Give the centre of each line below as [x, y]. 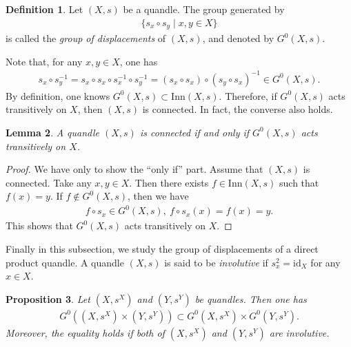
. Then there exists [169, 182]
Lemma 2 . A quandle [52, 132]
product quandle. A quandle [65, 262]
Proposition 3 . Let [48, 298]
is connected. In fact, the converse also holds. [238, 109]
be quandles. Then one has [251, 298]
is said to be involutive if [216, 262]
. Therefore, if [248, 95]
